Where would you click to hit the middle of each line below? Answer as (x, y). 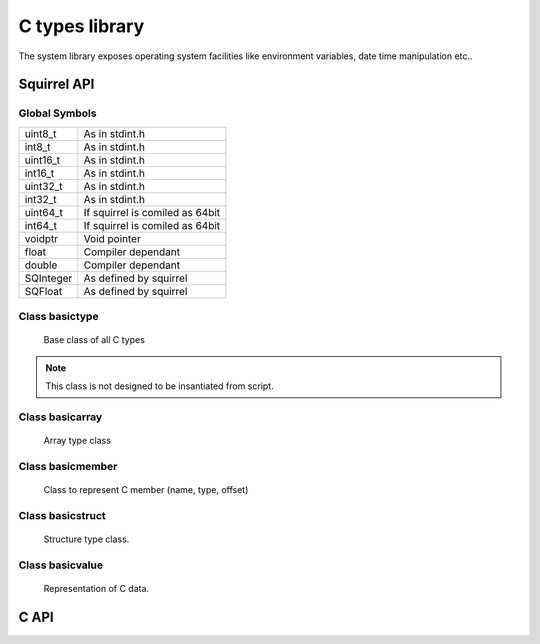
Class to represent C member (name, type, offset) (146, 489)
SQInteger (48, 278)
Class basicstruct (62, 515)
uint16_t (42, 160)
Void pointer (112, 238)
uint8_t (40, 133)
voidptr (41, 238)
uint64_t (44, 212)
